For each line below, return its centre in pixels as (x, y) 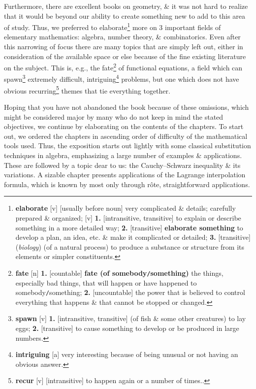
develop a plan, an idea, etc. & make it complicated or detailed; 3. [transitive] (133, 237)
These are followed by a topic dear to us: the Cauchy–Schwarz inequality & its (122, 165)
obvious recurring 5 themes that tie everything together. (87, 90)
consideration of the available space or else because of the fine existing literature (125, 56)
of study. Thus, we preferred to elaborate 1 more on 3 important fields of (112, 26)
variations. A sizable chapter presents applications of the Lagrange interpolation (125, 175)
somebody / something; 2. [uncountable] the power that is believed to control (130, 292)
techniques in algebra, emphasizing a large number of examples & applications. (123, 155)
